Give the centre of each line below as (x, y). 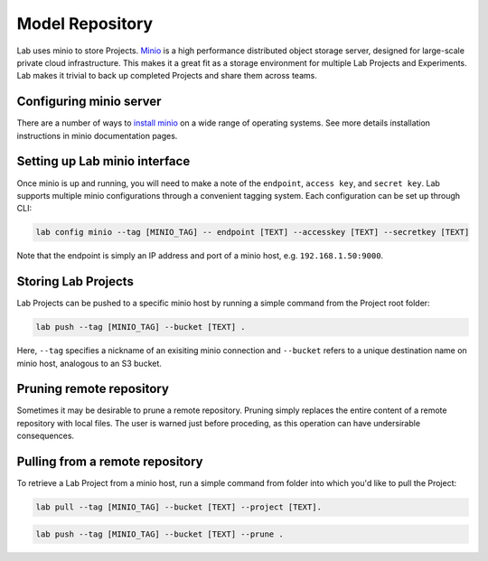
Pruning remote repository (93, 389)
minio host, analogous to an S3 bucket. (89, 363)
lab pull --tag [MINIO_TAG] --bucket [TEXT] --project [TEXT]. (179, 507)
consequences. (46, 436)
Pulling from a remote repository (110, 462)
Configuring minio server (89, 102)
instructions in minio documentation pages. (97, 136)
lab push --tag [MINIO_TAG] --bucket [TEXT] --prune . (160, 534)
